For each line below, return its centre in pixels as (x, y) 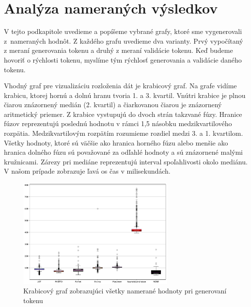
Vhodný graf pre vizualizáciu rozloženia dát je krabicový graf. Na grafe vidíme (120, 86)
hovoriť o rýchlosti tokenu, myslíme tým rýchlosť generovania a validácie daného (123, 59)
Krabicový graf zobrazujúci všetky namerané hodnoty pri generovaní (125, 291)
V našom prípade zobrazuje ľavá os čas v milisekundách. (87, 171)
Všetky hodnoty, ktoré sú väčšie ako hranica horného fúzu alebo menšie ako (116, 142)
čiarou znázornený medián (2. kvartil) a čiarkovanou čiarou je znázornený (113, 105)
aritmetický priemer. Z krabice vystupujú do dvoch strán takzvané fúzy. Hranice (123, 114)
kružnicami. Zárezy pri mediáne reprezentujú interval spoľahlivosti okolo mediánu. (126, 161)
